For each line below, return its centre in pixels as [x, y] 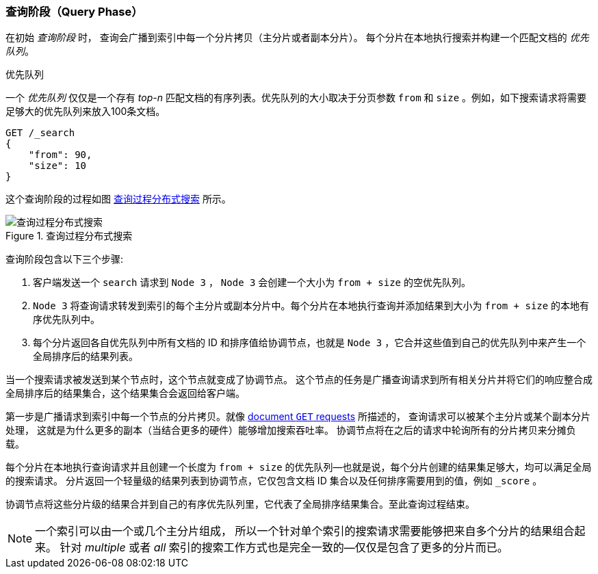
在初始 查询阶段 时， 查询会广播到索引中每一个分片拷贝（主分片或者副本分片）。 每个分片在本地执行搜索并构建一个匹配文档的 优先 [297, 38]
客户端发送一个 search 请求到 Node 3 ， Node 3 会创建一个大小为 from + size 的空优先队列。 [252, 283]
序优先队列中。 [66, 319]
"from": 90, [60, 155]
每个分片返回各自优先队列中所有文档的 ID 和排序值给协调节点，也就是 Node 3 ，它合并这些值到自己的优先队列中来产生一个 [310, 343]
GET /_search [40, 133]
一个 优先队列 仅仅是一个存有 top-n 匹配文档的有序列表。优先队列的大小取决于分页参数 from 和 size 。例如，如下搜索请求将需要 [296, 98]
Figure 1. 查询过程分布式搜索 [69, 236]
